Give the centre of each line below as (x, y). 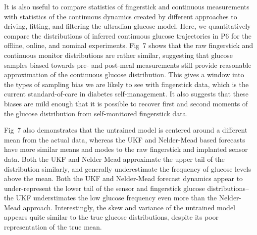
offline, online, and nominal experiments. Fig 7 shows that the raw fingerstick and (129, 45)
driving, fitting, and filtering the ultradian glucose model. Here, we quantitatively (128, 26)
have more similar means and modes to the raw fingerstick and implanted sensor (126, 149)
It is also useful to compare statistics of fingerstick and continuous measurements (127, 6)
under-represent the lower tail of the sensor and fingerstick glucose (104, 188)
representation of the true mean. (53, 227)
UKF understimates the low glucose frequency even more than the (116, 198)
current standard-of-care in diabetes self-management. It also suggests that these (126, 94)
